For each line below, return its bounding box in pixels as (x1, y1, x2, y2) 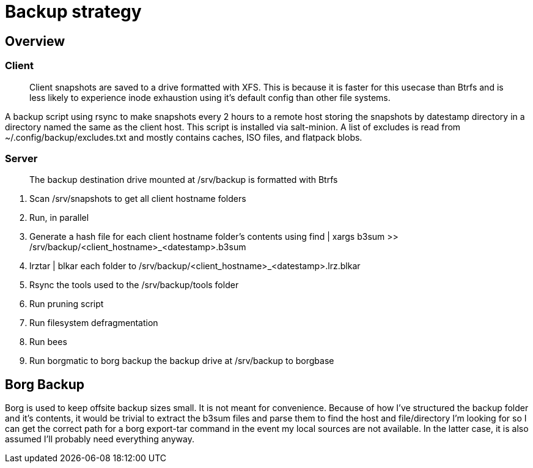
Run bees (29, 336, 67, 347)
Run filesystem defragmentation (29, 318, 158, 329)
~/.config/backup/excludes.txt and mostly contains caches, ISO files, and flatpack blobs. (5, 132, 362, 143)
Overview (5, 33, 65, 49)
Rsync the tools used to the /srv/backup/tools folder (29, 280, 239, 291)
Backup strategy (5, 1, 142, 22)
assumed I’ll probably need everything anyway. (5, 434, 194, 445)
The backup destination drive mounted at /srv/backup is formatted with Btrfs (29, 174, 338, 185)
